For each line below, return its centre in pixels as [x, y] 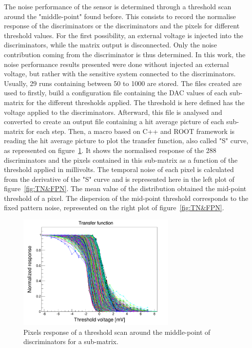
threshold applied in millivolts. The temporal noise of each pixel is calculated [119, 169]
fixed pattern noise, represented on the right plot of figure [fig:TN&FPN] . [114, 207]
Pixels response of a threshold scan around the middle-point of [117, 332]
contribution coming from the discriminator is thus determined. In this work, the [125, 54]
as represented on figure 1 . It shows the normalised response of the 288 [110, 150]
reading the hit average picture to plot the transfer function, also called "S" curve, [126, 141]
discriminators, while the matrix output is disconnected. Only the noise [110, 45]
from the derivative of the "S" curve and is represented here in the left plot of [119, 179]
